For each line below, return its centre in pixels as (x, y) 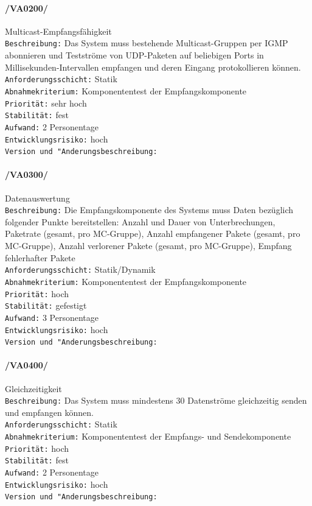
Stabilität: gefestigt (46, 305)
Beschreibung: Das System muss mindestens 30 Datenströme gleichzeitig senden (156, 400)
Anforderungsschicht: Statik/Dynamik (80, 269)
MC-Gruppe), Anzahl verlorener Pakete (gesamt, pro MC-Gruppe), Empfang (148, 246)
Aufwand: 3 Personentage (52, 317)
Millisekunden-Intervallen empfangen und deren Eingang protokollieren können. (153, 67)
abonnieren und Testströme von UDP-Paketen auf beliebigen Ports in (134, 55)
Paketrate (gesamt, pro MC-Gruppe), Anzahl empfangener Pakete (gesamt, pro (153, 234)
